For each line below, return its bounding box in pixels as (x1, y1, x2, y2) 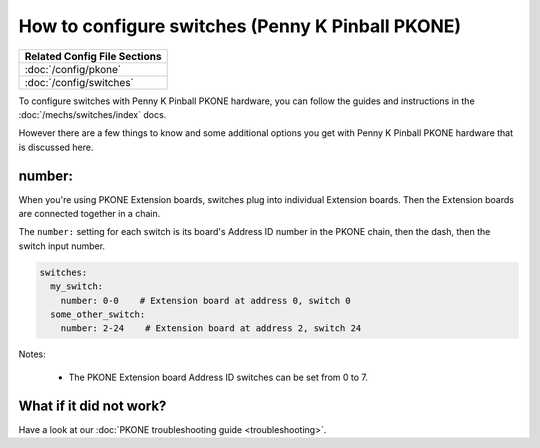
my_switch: (50, 281, 104, 292)
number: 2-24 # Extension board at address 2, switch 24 (60, 323, 362, 334)
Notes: (18, 348, 46, 360)
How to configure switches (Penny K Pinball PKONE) (18, 15, 462, 37)
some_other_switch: (50, 308, 146, 320)
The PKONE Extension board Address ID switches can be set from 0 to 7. (68, 371, 369, 383)
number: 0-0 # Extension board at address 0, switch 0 (60, 295, 351, 306)
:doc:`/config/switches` (24, 75, 135, 89)
